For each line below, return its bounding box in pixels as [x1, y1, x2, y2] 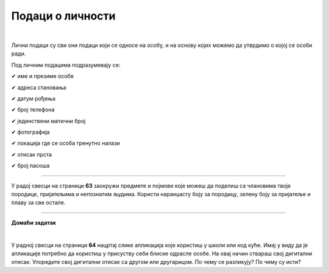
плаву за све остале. [11, 199, 66, 207]
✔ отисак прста [11, 151, 52, 158]
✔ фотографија [11, 129, 50, 136]
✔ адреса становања [11, 83, 66, 91]
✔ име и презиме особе [11, 73, 74, 80]
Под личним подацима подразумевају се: [11, 61, 121, 68]
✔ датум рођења [11, 94, 56, 102]
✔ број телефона [11, 106, 55, 113]
